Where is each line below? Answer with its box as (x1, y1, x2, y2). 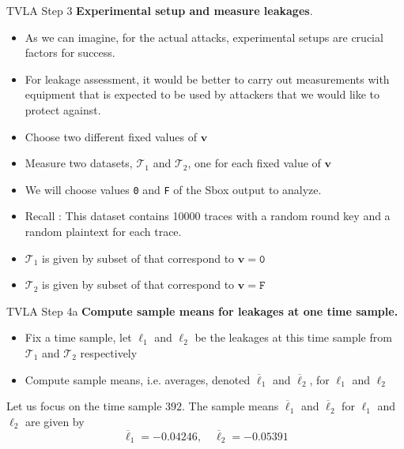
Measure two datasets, (25, 155, 133, 171)
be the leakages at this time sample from (194, 329, 392, 346)
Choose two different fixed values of (25, 128, 197, 144)
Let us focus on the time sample (6, 398, 162, 414)
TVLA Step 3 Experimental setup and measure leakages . (6, 2, 313, 18)
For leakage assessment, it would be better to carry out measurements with (25, 70, 390, 87)
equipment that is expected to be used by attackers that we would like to (25, 86, 380, 103)
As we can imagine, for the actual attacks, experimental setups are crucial (25, 28, 383, 45)
